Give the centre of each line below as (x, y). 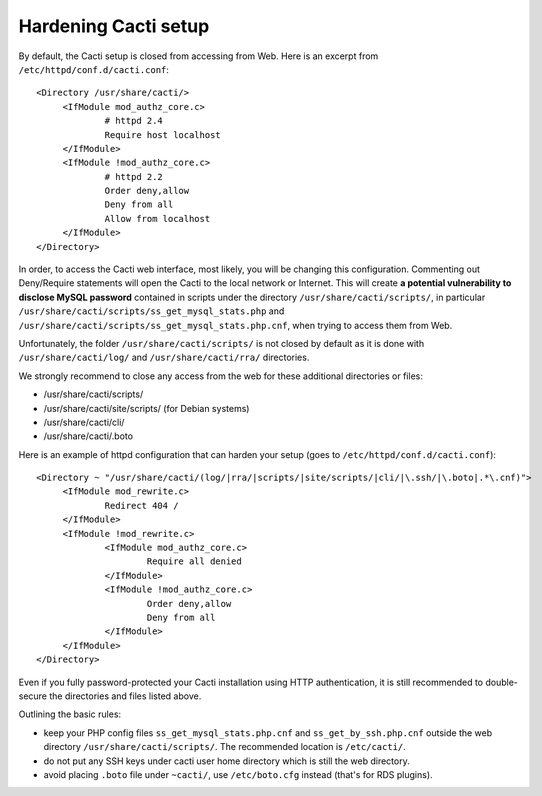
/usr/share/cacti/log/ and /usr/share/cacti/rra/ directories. (164, 357)
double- (502, 682)
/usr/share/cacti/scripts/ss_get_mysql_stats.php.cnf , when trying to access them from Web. (235, 325)
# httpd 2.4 (134, 121)
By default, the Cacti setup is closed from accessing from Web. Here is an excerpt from (198, 56)
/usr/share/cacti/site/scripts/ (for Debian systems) (146, 408)
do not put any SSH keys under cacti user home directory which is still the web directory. (226, 761)
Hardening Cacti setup (114, 26)
